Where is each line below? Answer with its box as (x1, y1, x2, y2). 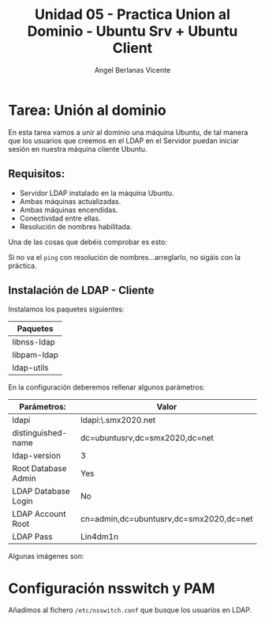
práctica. (8, 261, 37, 270)
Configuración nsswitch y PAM (8, 579, 215, 597)
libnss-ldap (12, 337, 55, 348)
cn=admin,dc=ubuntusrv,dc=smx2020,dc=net (80, 514, 253, 525)
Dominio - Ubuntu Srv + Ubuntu (27, 22, 238, 40)
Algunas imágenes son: (8, 552, 84, 561)
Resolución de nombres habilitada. (19, 221, 132, 231)
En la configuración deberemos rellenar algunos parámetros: (8, 383, 205, 392)
